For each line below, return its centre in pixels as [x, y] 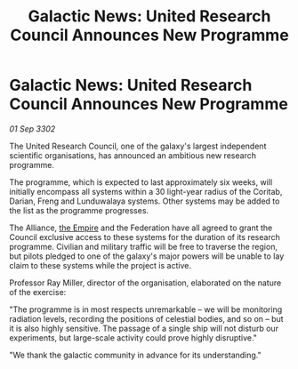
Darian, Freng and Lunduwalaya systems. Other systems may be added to [145, 201]
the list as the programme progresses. [79, 210]
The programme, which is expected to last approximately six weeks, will [141, 182]
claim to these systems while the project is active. [100, 265]
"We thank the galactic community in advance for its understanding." [136, 355]
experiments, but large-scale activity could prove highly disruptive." [133, 337]
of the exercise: [38, 292]
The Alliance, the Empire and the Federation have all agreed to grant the [141, 228]
